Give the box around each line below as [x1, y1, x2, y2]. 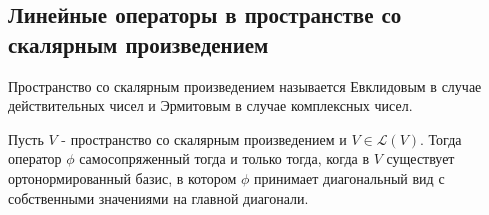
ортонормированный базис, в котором [8, 167, 237, 188]
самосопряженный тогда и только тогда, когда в [79, 148, 369, 169]
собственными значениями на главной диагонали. [8, 187, 309, 208]
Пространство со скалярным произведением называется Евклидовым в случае [8, 75, 482, 96]
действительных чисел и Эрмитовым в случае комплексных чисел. [8, 95, 413, 116]
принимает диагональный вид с [254, 167, 445, 188]
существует [386, 148, 455, 169]
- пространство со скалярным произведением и [61, 128, 347, 149]
